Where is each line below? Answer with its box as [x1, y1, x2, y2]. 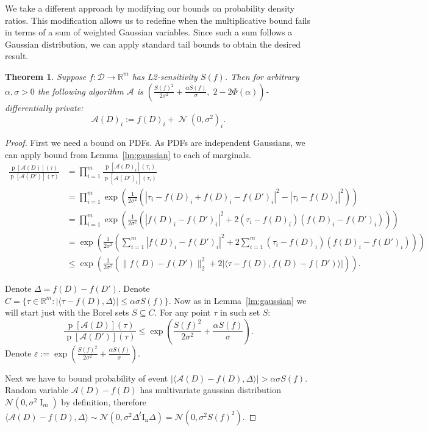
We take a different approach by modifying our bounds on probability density [5, 2, 295, 14]
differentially [5, 101, 52, 114]
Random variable [5, 383, 69, 396]
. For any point [154, 306, 211, 319]
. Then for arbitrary [224, 70, 299, 82]
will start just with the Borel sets [5, 306, 129, 319]
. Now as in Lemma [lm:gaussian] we [168, 294, 307, 306]
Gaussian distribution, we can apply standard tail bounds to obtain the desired [5, 37, 301, 50]
